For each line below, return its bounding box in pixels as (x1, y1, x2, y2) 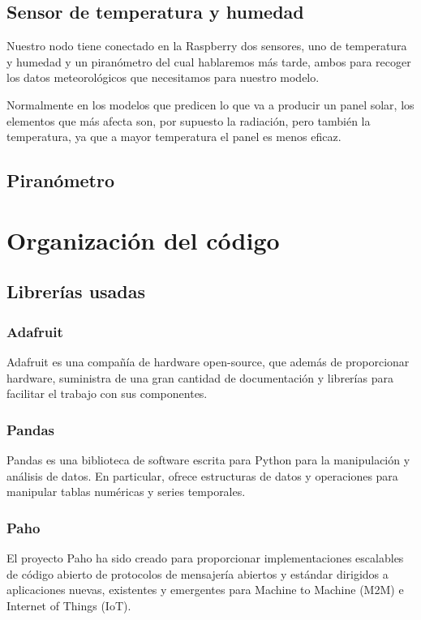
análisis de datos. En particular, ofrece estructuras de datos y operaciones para (6, 467, 398, 484)
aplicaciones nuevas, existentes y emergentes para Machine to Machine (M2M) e (6, 581, 404, 598)
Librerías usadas (6, 279, 146, 304)
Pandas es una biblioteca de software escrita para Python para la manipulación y (6, 451, 410, 468)
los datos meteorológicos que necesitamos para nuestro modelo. (6, 69, 320, 86)
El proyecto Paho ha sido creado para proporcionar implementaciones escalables (6, 549, 404, 566)
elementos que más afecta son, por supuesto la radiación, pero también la (6, 112, 371, 129)
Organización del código (6, 223, 280, 256)
